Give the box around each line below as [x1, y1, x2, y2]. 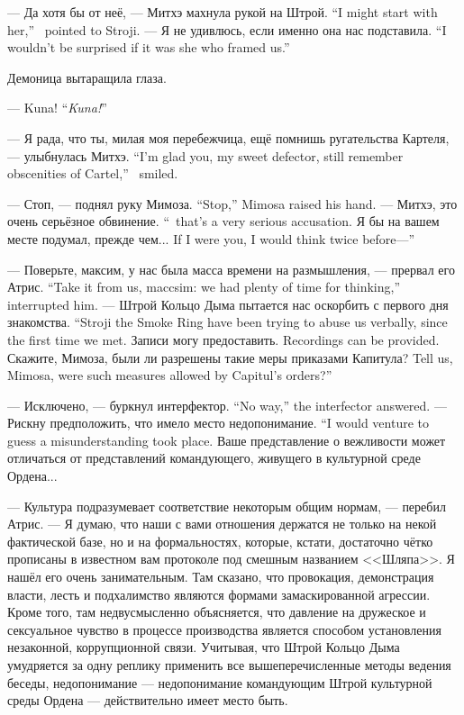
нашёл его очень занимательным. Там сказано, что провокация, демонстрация [7, 567, 434, 586]
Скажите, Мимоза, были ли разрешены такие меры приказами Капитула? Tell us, [7, 348, 453, 367]
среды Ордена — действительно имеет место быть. [7, 691, 288, 710]
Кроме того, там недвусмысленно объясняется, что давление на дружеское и [7, 602, 426, 621]
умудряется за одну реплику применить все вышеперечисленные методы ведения [7, 656, 451, 674]
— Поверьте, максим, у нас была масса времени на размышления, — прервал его [7, 259, 455, 278]
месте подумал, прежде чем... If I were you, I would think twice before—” [7, 229, 415, 248]
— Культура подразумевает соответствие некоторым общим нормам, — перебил [7, 496, 446, 515]
